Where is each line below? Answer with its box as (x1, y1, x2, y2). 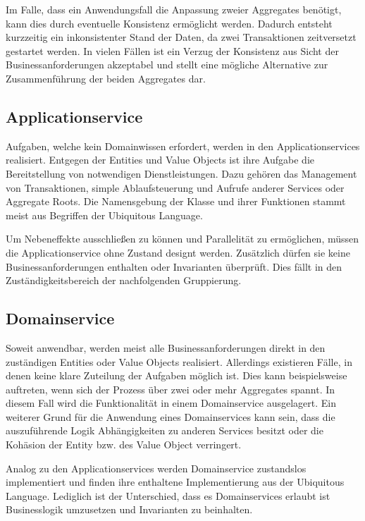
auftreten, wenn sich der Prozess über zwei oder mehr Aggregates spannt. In (6, 381, 335, 396)
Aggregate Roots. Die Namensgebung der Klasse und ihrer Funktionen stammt (6, 194, 346, 209)
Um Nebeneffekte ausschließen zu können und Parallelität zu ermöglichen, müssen (6, 231, 359, 246)
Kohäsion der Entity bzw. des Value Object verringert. (6, 437, 242, 452)
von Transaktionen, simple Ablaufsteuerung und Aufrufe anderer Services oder (6, 180, 345, 195)
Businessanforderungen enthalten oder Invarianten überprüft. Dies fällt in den (6, 259, 342, 274)
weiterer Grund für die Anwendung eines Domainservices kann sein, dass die (6, 409, 335, 424)
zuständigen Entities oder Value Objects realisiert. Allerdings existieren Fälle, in (6, 354, 352, 369)
